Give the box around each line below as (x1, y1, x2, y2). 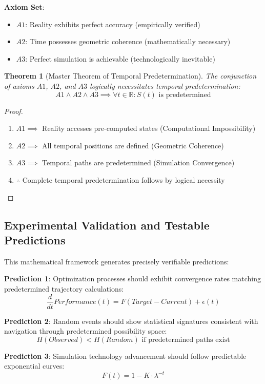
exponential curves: (4, 360, 65, 371)
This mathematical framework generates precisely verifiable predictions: (4, 256, 229, 266)
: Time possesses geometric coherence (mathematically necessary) (25, 36, 231, 47)
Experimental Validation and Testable (4, 217, 210, 233)
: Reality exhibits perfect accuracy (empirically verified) (25, 18, 200, 29)
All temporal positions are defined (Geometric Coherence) (42, 140, 224, 150)
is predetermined (158, 91, 211, 99)
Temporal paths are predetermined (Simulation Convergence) (42, 157, 235, 168)
